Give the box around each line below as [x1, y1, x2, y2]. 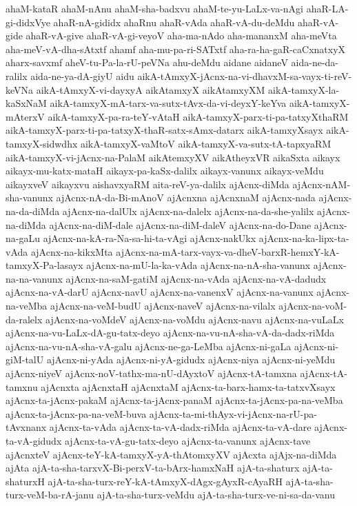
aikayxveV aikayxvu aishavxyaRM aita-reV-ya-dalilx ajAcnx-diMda [6, 176, 289, 191]
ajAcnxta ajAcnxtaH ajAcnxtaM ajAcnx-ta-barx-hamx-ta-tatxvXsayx [41, 379, 336, 394]
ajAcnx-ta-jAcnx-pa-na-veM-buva [6, 406, 147, 421]
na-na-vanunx [6, 271, 63, 285]
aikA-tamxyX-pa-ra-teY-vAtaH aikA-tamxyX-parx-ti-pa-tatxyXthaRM [48, 109, 349, 123]
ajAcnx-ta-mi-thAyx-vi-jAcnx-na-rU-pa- [149, 406, 317, 421]
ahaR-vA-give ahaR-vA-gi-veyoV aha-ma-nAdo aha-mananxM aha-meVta [25, 28, 337, 43]
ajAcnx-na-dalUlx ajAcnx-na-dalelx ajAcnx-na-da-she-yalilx [62, 203, 314, 218]
